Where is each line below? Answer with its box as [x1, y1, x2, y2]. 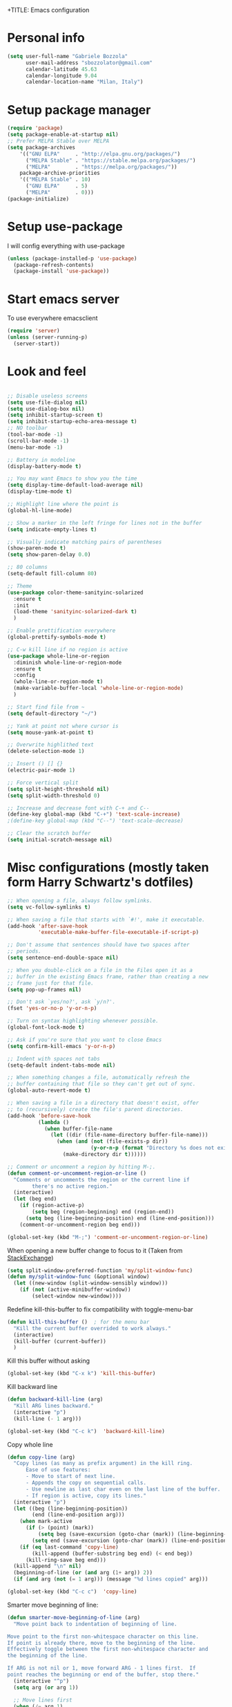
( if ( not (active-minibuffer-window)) [19, 1286, 131, 1294]
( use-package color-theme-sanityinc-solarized [7, 589, 144, 596]
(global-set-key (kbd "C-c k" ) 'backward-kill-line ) [7, 1428, 166, 1435]
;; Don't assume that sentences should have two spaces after [7, 942, 190, 949]
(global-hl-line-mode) [7, 507, 72, 514]
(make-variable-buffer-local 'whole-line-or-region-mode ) [13, 684, 184, 692]
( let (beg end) [13, 1195, 57, 1202]
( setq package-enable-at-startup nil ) [7, 131, 119, 138]
